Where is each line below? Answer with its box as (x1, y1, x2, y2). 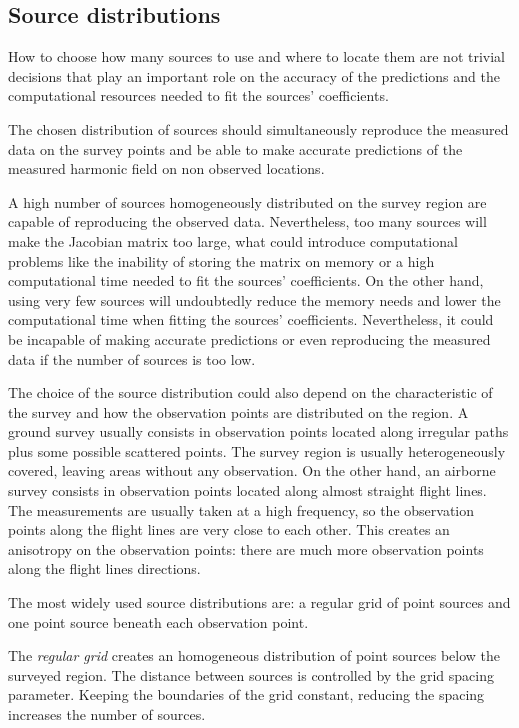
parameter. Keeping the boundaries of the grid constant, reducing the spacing (8, 684, 485, 705)
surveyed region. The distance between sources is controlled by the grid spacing (8, 664, 494, 685)
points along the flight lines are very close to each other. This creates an (8, 519, 450, 540)
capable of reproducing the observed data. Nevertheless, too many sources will (8, 211, 487, 232)
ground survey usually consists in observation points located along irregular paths (8, 421, 509, 442)
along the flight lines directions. (8, 558, 201, 579)
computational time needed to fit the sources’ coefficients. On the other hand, (8, 270, 484, 291)
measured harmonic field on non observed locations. (8, 158, 325, 179)
